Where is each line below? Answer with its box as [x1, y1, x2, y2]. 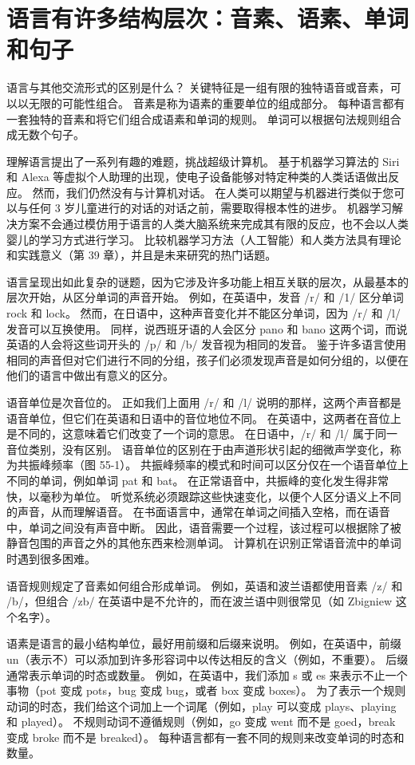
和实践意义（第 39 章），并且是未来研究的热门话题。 [6, 246, 277, 263]
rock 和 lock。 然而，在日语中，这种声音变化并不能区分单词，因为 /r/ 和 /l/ [6, 305, 401, 321]
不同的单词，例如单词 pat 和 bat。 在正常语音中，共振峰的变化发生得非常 [6, 471, 389, 488]
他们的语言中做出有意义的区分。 [6, 367, 174, 384]
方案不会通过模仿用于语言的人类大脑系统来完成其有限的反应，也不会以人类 [17, 215, 409, 232]
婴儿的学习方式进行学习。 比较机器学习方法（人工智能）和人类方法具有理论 [6, 231, 401, 247]
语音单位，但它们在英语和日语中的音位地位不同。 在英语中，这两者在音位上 [6, 409, 401, 426]
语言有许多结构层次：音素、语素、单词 [6, 2, 409, 34]
